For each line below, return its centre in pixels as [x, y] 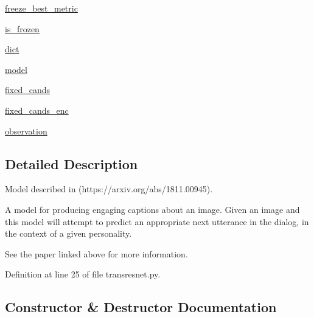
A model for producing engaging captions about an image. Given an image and [152, 209]
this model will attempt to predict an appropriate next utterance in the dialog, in [157, 221]
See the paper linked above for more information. [96, 253]
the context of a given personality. [68, 233]
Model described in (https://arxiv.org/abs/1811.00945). [109, 189]
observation [26, 131]
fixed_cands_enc [37, 110]
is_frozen [22, 28]
